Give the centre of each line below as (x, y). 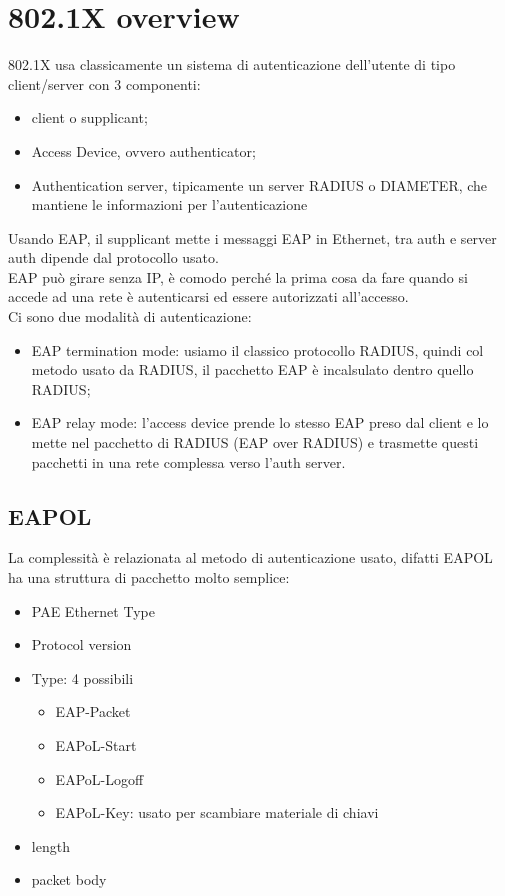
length (50, 845)
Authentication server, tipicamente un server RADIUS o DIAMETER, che (259, 184)
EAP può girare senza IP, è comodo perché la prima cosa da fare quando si (238, 276)
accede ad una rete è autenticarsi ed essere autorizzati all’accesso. (208, 296)
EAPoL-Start (96, 744)
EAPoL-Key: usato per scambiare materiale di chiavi (217, 812)
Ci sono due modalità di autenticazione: (130, 316)
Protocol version (81, 644)
